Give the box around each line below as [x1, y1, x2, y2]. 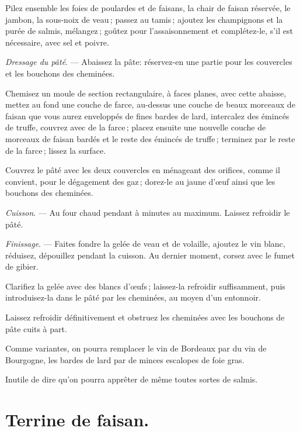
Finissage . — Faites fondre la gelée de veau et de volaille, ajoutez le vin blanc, [5, 237, 285, 250]
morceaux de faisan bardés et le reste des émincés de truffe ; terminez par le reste [5, 132, 295, 144]
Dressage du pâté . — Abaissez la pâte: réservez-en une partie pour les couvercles [5, 56, 292, 68]
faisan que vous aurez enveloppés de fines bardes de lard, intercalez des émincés [5, 109, 289, 122]
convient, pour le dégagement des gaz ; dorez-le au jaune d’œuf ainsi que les [5, 175, 275, 187]
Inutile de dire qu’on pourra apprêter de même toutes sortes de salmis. [5, 373, 258, 385]
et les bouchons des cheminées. [5, 67, 115, 79]
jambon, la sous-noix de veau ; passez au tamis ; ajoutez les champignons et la [5, 13, 283, 25]
